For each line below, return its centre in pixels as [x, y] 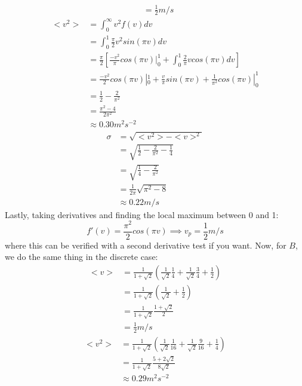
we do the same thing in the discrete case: [81, 257]
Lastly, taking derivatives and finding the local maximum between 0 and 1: [142, 214]
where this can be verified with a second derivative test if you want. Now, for [146, 245]
